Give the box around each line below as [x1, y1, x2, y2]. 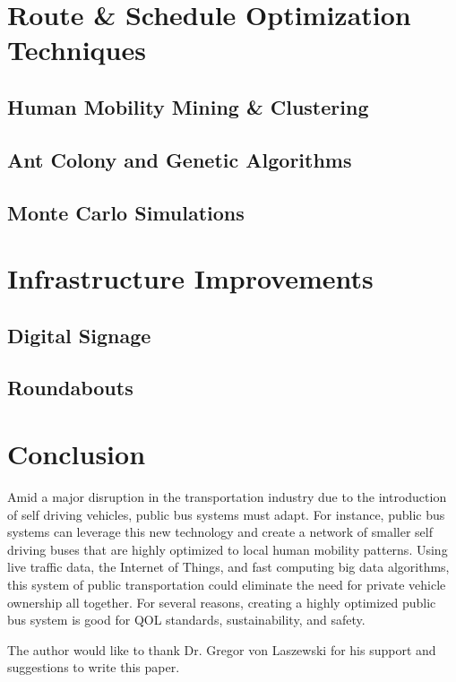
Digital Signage [7, 321, 151, 349]
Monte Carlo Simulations [7, 198, 245, 226]
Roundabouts [7, 374, 133, 401]
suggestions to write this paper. [7, 658, 180, 677]
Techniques [7, 31, 146, 68]
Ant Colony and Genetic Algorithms [7, 145, 352, 173]
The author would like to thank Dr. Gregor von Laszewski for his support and [7, 640, 436, 659]
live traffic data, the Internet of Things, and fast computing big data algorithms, [7, 557, 450, 576]
